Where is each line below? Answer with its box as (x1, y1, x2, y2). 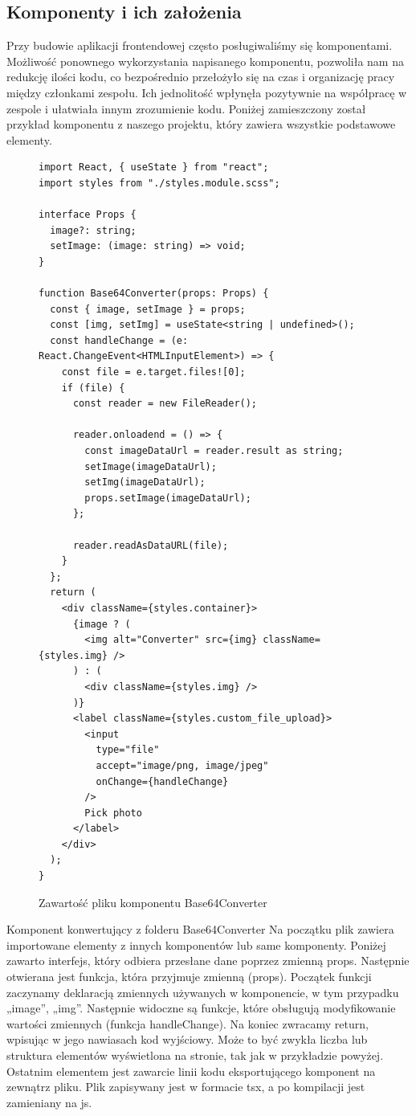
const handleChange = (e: (50, 334, 189, 346)
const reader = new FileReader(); (72, 398, 258, 410)
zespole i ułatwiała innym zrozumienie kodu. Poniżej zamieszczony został (6, 100, 366, 117)
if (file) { (61, 382, 125, 394)
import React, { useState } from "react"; (39, 161, 269, 174)
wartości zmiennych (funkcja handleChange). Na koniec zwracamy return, (6, 1015, 369, 1032)
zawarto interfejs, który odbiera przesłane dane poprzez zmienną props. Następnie (6, 952, 410, 969)
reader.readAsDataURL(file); (72, 539, 229, 551)
